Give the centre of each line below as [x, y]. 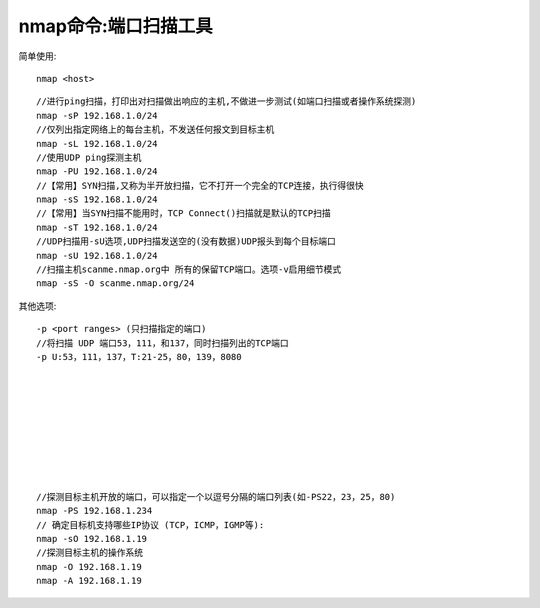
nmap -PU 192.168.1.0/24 [97, 171]
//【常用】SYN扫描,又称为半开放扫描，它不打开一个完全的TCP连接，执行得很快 [200, 185]
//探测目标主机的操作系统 [90, 553]
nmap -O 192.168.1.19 [89, 566]
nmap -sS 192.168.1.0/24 [97, 199]
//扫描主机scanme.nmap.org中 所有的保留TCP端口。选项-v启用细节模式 [189, 269]
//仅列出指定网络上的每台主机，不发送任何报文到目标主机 [155, 129]
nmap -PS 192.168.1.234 [94, 511]
